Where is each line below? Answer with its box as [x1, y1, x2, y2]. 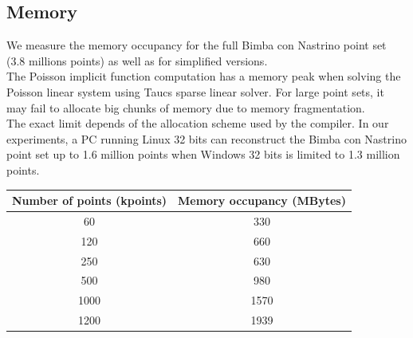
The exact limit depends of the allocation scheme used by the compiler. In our [6, 115, 389, 132]
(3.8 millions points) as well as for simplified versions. [6, 52, 268, 69]
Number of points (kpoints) [12, 192, 167, 209]
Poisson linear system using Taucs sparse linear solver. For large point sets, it [6, 83, 384, 100]
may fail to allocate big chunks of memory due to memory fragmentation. [6, 99, 365, 116]
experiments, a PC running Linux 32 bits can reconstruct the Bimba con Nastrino [6, 130, 407, 147]
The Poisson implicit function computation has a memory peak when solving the [6, 68, 401, 84]
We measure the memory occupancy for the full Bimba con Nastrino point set [6, 37, 387, 53]
